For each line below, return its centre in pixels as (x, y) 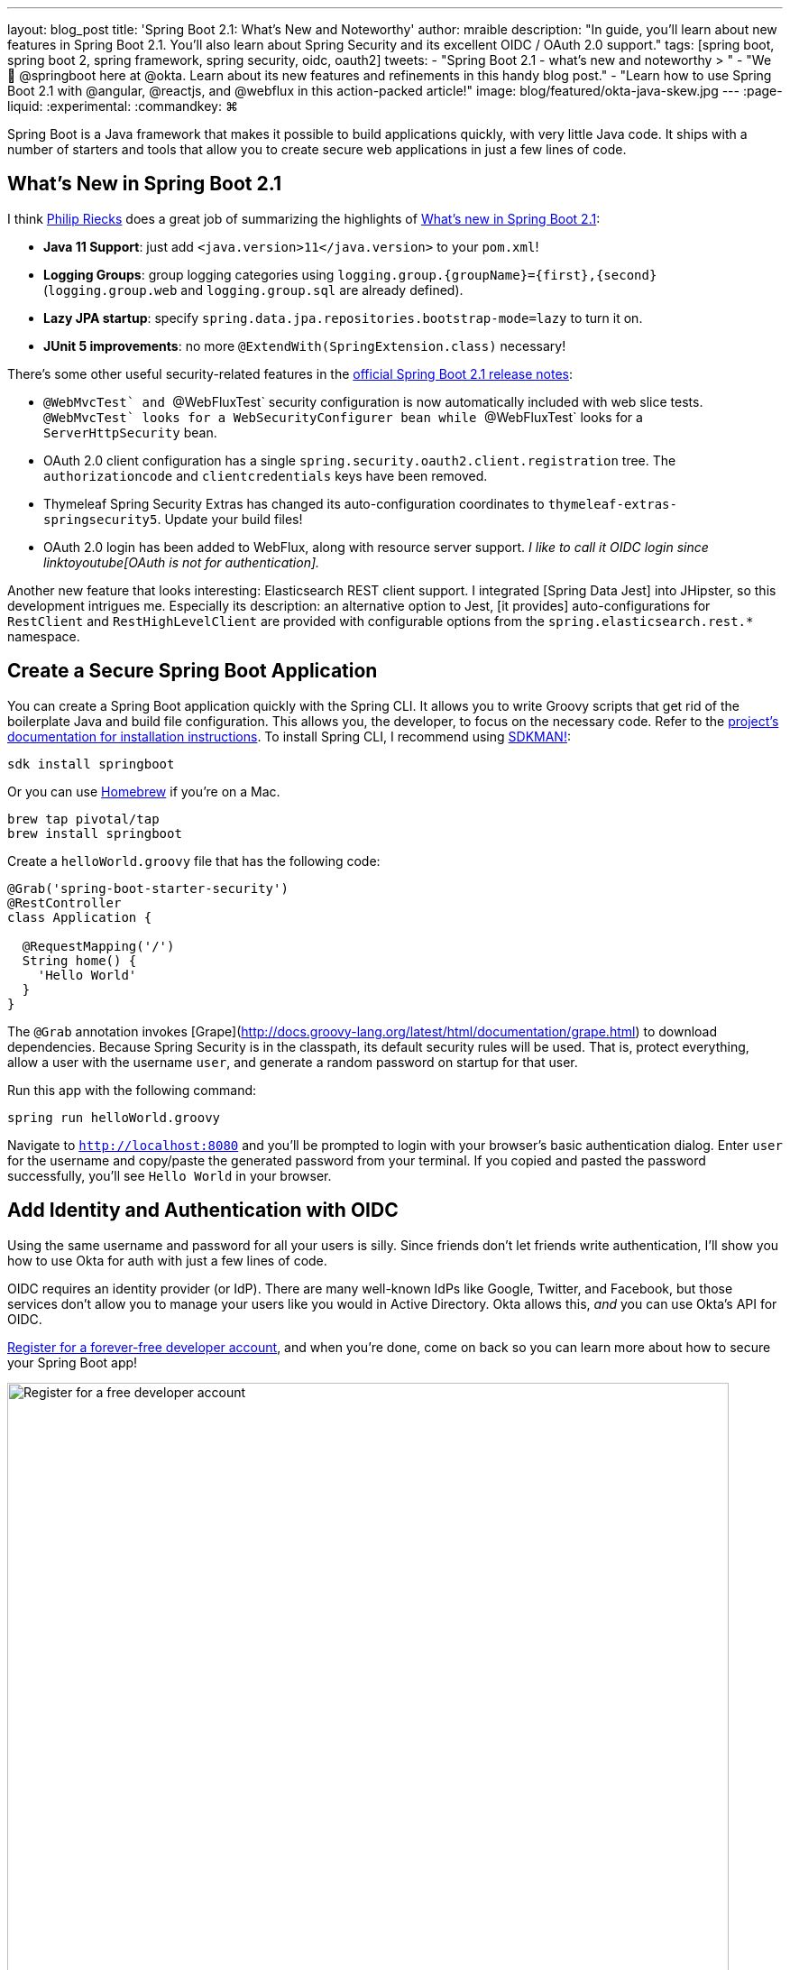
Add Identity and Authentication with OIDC (203, 1211)
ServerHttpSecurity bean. (130, 432)
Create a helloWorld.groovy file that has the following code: (194, 861)
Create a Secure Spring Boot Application (193, 671)
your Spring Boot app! (73, 1362)
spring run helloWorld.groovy (114, 1117)
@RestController (64, 902)
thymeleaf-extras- (612, 504)
